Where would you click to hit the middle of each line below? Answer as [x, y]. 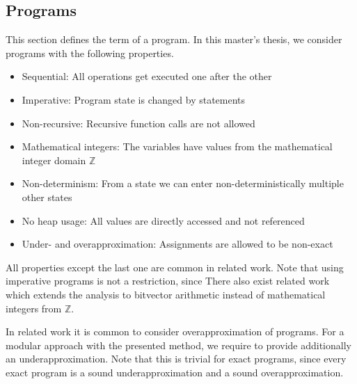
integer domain [54, 160]
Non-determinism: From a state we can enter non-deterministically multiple [183, 183]
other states [47, 197]
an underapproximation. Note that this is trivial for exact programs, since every [176, 359]
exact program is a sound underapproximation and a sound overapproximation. [175, 372]
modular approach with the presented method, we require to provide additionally [178, 345]
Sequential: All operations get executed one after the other [147, 76]
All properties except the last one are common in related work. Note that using [175, 267]
